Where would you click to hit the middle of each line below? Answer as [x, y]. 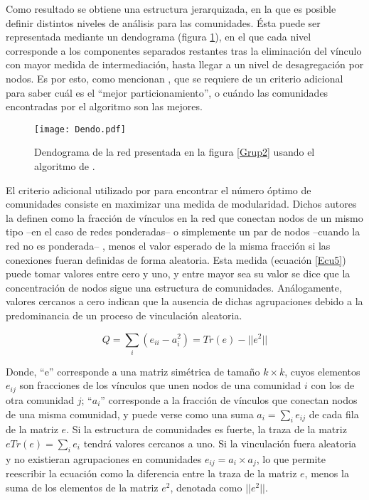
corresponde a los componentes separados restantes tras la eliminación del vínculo [184, 50]
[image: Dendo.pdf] [80, 129]
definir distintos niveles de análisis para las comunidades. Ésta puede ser [163, 22]
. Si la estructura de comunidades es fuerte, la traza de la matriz [207, 429]
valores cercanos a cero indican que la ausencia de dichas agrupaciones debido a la [184, 301]
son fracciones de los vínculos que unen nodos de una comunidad [160, 385]
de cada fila [334, 414]
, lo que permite [291, 458]
